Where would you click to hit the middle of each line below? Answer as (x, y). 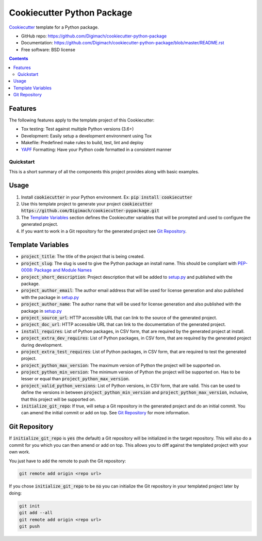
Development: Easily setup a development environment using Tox (87, 135)
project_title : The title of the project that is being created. (83, 256)
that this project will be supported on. (58, 399)
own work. (19, 452)
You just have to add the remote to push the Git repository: (67, 461)
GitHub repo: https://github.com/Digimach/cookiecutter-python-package (94, 36)
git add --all (36, 513)
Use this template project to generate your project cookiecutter (87, 203)
